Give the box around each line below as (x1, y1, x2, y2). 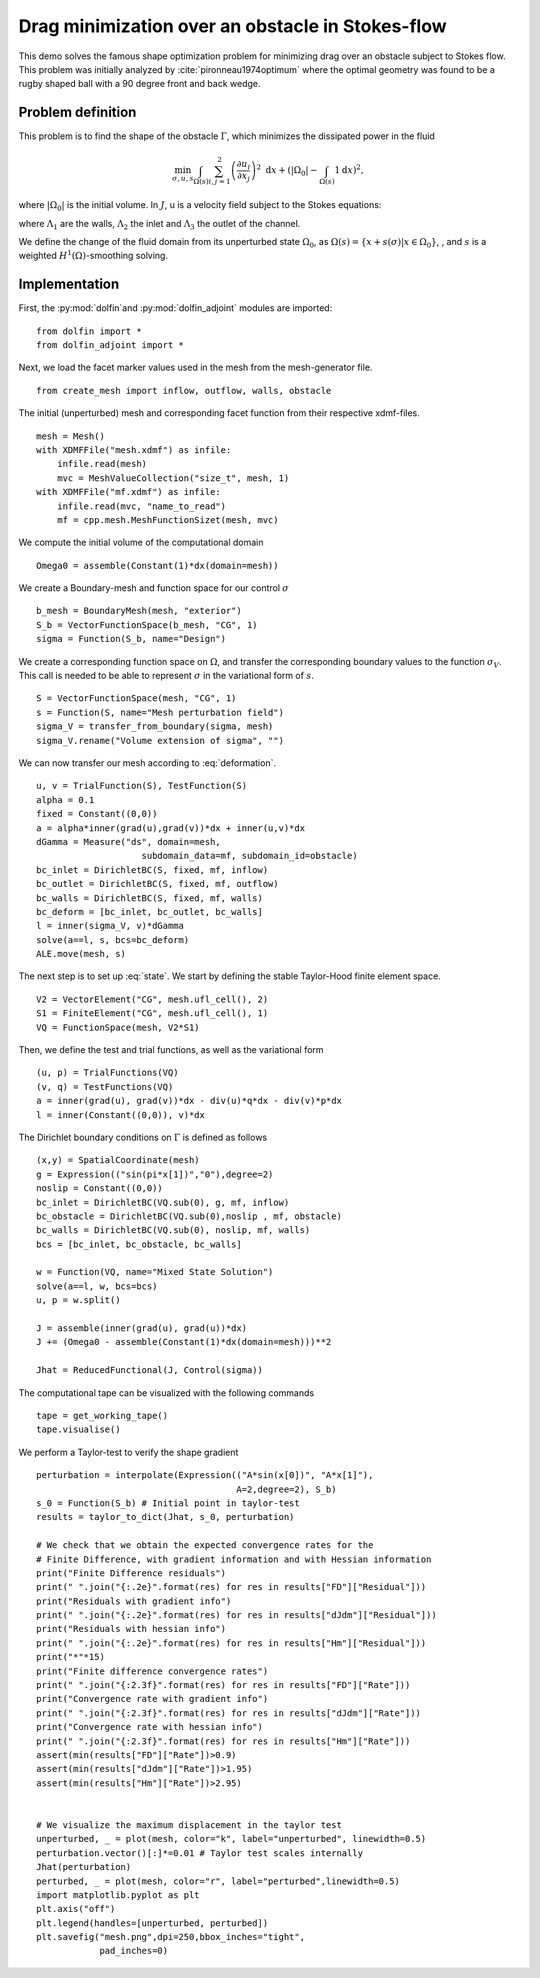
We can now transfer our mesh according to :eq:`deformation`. (18, 756, 277, 769)
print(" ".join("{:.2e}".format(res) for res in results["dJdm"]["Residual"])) (36, 1610, 437, 1621)
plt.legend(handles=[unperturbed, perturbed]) (36, 1917, 269, 1929)
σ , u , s (171, 174, 194, 184)
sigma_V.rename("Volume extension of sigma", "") (36, 735, 285, 746)
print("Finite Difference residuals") (36, 1567, 227, 1579)
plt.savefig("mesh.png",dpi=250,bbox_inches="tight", (36, 1931, 305, 1943)
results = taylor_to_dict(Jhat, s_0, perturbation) (36, 1511, 295, 1523)
